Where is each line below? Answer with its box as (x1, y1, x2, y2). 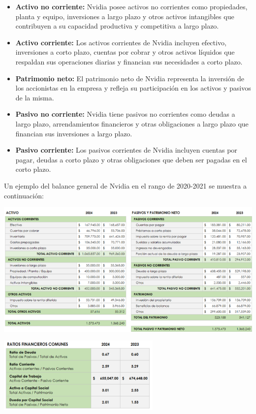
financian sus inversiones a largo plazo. (15, 128, 132, 138)
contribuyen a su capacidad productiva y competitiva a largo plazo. (15, 21, 219, 31)
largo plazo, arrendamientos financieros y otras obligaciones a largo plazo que (15, 118, 249, 128)
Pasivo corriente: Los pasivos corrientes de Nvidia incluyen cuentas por (15, 145, 237, 155)
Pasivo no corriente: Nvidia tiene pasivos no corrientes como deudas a (15, 109, 235, 119)
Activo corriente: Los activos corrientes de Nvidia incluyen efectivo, (15, 37, 226, 47)
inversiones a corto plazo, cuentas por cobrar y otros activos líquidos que (15, 47, 235, 57)
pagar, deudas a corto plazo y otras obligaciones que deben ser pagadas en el (15, 154, 247, 164)
